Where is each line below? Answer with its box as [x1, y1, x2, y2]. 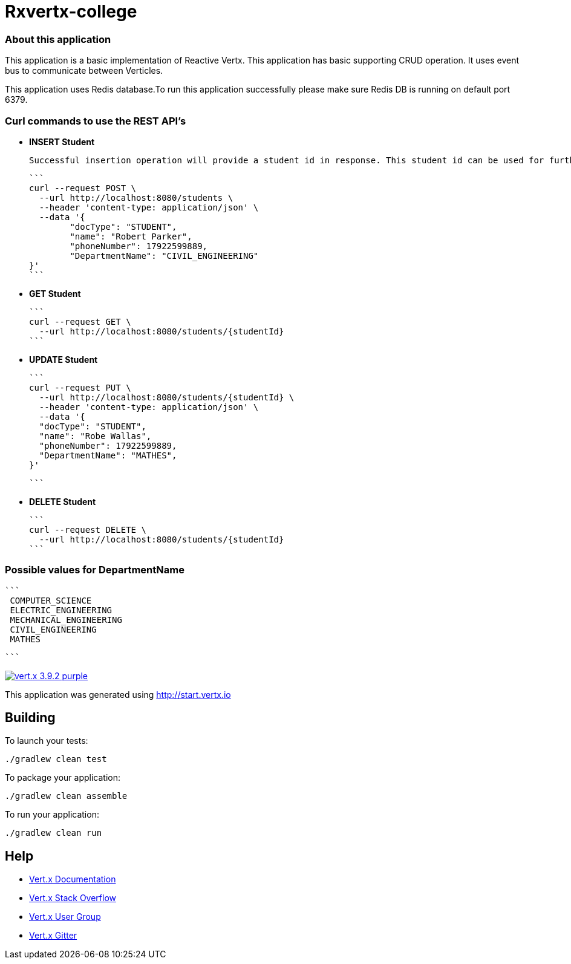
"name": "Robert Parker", [70, 231, 192, 241]
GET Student [29, 288, 81, 299]
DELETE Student [29, 496, 96, 507]
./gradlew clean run [5, 828, 102, 838]
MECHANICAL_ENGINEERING [10, 614, 122, 625]
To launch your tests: [5, 735, 88, 746]
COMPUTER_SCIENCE [10, 595, 92, 605]
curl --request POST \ [29, 183, 137, 193]
